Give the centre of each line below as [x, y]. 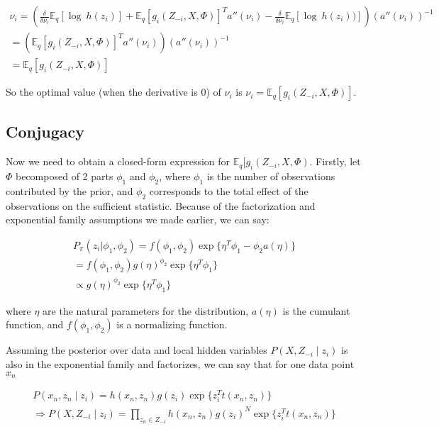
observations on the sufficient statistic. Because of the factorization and [161, 205]
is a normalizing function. [172, 324]
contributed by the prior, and [70, 190]
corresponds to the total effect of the [229, 190]
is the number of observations [271, 176]
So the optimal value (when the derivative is [102, 92]
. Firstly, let [335, 161]
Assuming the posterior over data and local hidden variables [137, 350]
